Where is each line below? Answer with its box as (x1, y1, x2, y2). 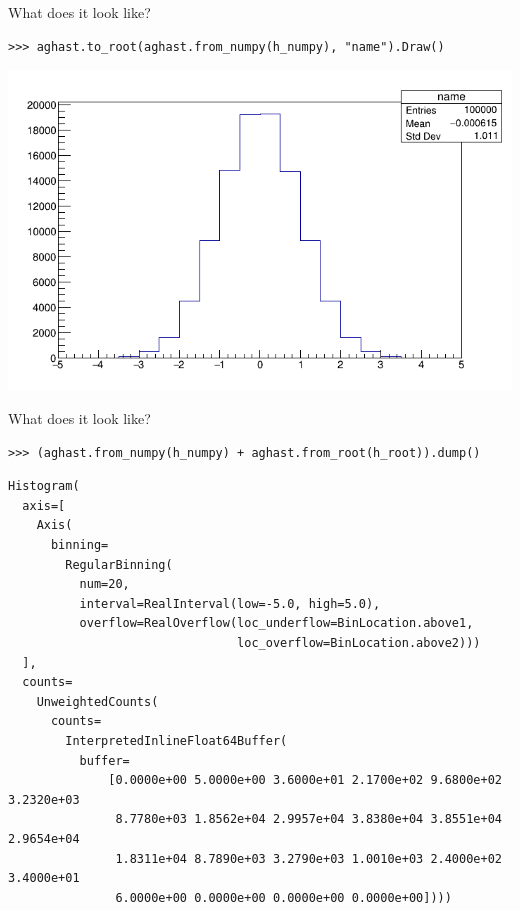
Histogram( (8, 479, 80, 494)
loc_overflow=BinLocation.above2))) (237, 635, 481, 650)
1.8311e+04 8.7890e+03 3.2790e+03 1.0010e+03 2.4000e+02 (115, 851, 502, 866)
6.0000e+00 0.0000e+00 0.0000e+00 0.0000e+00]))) (115, 890, 452, 905)
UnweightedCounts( (36, 694, 159, 709)
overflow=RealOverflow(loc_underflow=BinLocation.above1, (79, 616, 474, 631)
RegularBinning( (65, 557, 173, 572)
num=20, (79, 577, 130, 592)
